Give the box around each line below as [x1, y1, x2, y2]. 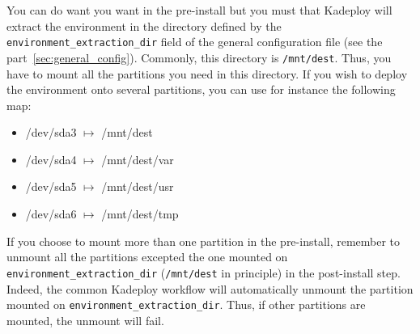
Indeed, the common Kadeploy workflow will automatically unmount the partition [6, 280, 414, 297]
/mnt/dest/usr [101, 178, 174, 195]
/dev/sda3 [25, 124, 77, 141]
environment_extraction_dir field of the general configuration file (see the [6, 33, 383, 50]
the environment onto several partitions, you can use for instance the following [6, 81, 396, 98]
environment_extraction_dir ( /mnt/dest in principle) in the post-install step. [6, 264, 401, 281]
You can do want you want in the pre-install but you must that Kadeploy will [6, 2, 392, 18]
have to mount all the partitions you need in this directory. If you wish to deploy [6, 65, 408, 82]
